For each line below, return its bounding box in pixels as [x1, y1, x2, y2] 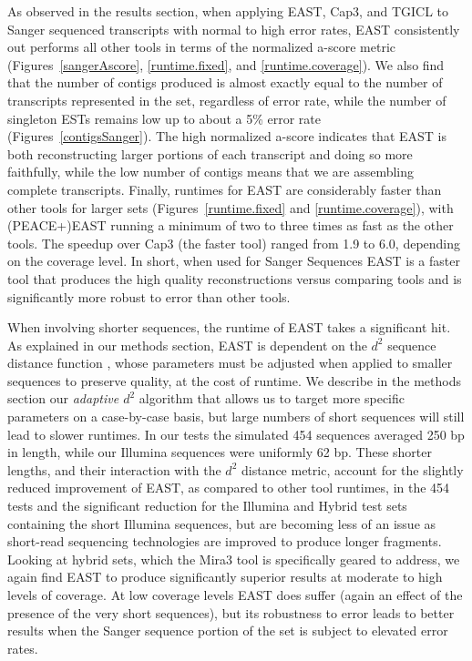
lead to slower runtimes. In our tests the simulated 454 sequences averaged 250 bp [7, 424, 465, 443]
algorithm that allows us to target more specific [139, 389, 405, 408]
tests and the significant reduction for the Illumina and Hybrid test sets [7, 496, 407, 515]
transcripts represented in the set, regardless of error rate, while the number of [7, 90, 446, 109]
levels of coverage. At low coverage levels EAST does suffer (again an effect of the [7, 585, 463, 604]
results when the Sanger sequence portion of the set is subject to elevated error [7, 621, 448, 640]
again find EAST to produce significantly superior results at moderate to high [7, 567, 443, 586]
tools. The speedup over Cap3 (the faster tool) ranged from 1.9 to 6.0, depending [7, 233, 461, 252]
